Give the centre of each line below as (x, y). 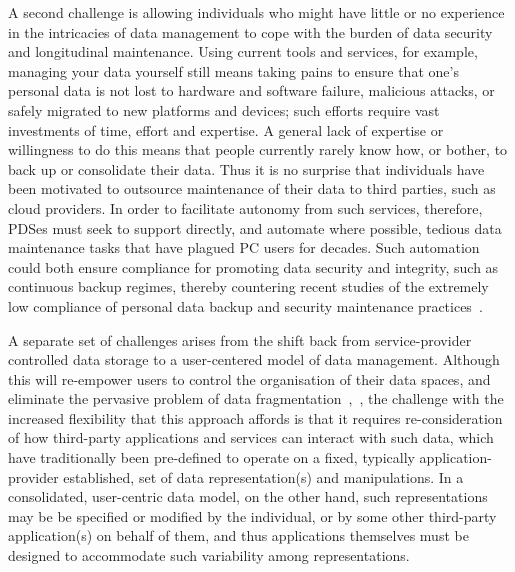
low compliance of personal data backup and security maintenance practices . (245, 305)
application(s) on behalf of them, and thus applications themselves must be (238, 535)
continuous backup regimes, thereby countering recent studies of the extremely (248, 286)
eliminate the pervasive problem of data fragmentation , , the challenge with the (256, 398)
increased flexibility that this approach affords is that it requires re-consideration (255, 417)
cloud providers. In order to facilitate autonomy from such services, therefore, (245, 207)
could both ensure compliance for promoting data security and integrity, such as (253, 266)
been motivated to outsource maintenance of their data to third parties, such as (252, 188)
